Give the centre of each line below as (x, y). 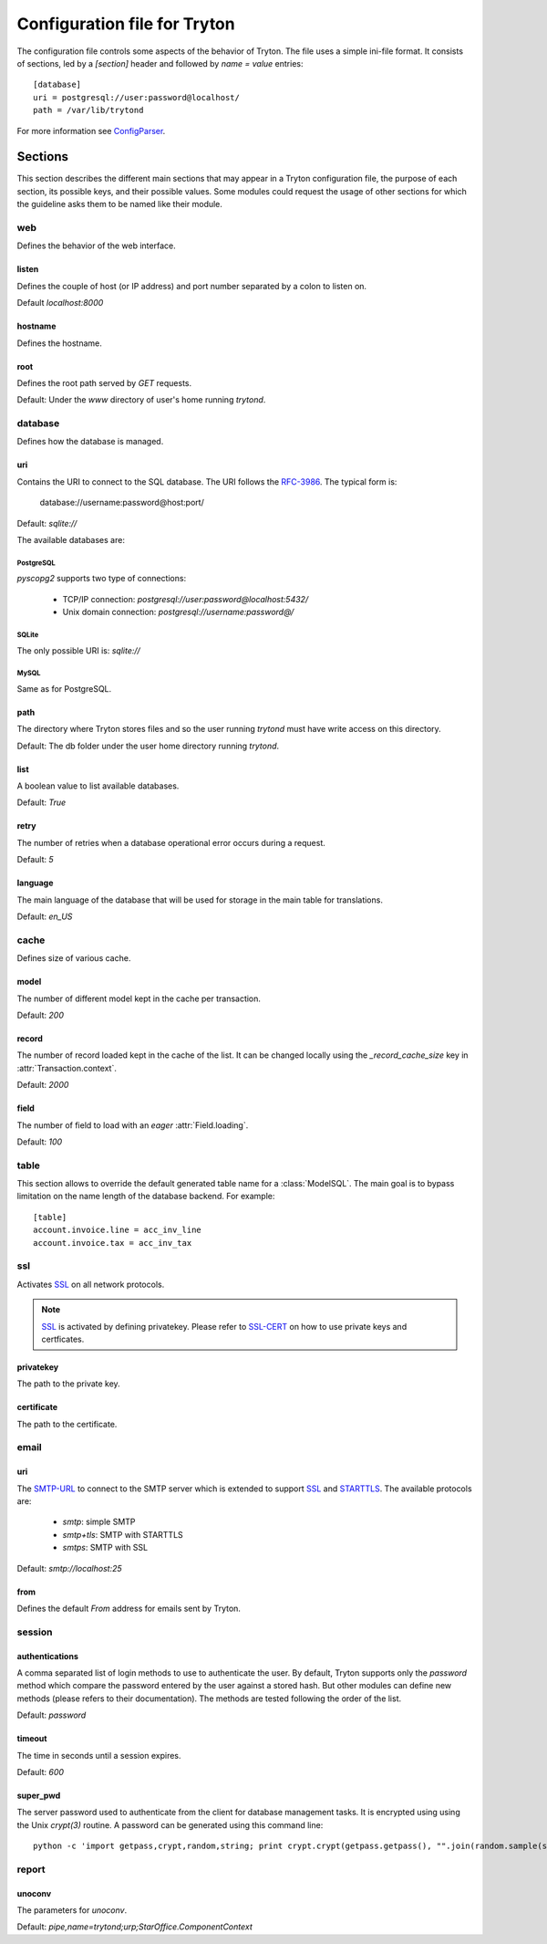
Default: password (52, 1715)
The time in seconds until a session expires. (99, 1755)
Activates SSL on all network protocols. (91, 1284)
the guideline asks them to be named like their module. (120, 204)
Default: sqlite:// (47, 523)
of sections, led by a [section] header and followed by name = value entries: (160, 63)
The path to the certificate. (67, 1424)
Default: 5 (35, 860)
